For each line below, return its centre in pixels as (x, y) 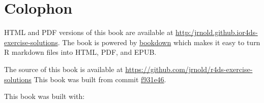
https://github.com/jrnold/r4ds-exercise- (189, 69)
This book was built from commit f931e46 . (100, 79)
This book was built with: (45, 96)
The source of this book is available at (64, 69)
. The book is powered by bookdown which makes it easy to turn (159, 42)
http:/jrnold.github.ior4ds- (217, 32)
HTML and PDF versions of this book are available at (89, 32)
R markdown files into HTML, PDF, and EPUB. (80, 52)
